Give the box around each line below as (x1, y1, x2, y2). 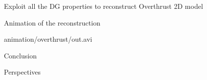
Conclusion (4, 50, 37, 60)
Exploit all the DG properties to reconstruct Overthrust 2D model (4, 1, 203, 11)
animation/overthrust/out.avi (4, 34, 92, 44)
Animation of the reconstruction (4, 17, 100, 27)
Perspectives (4, 67, 41, 77)
